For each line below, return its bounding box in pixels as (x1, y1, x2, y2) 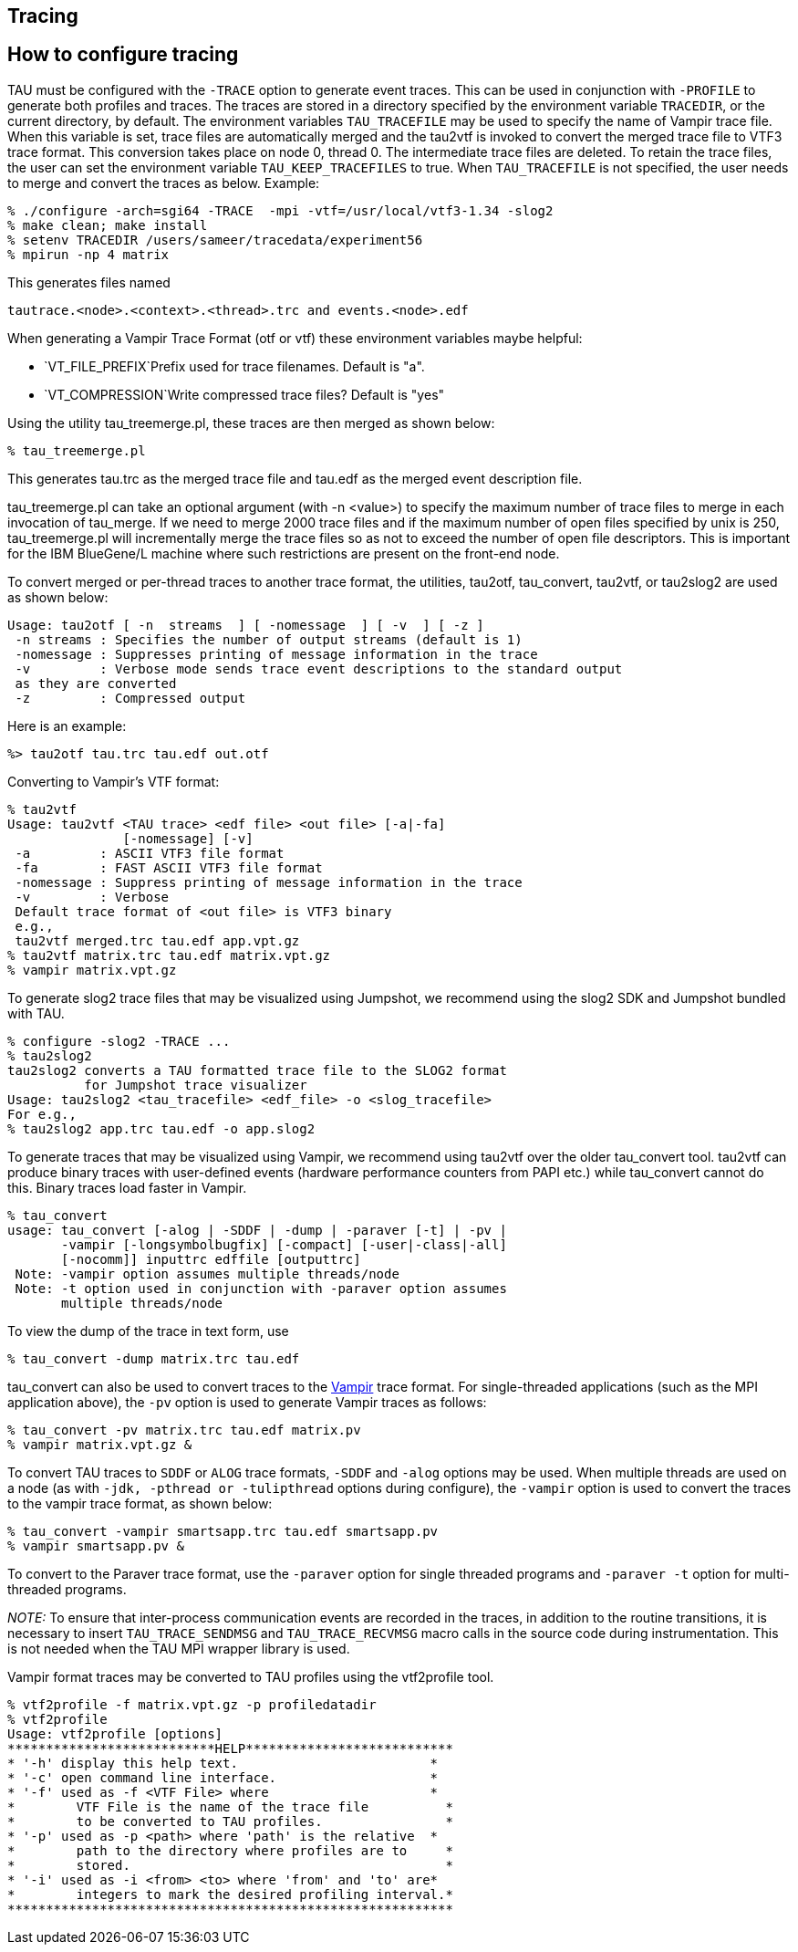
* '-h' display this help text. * (7, 1755, 439, 1770)
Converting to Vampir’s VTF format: (7, 773, 220, 789)
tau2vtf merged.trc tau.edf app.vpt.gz (15, 933, 300, 948)
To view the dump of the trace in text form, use (7, 1322, 289, 1339)
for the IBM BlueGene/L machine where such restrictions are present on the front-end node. (7, 545, 560, 561)
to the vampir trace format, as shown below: (7, 1495, 273, 1511)
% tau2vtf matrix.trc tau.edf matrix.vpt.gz (7, 947, 331, 963)
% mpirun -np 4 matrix (7, 246, 170, 262)
